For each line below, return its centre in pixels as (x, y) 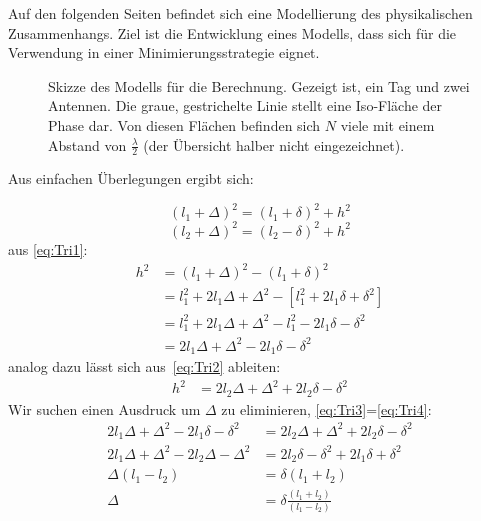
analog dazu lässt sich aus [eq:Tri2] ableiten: (144, 366)
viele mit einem (387, 124)
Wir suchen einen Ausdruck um (104, 408)
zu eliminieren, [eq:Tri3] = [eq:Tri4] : (326, 408)
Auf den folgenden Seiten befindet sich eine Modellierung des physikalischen (240, 13)
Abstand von (87, 144)
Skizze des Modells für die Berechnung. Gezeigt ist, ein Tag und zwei (259, 85)
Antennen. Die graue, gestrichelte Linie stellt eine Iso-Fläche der (245, 105)
